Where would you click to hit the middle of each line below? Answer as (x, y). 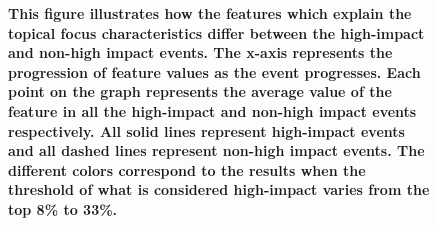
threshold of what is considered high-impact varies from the (219, 189)
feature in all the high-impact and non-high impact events (212, 110)
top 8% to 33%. (63, 208)
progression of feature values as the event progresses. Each (214, 71)
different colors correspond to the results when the (187, 169)
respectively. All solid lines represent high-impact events (206, 130)
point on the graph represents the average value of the (200, 91)
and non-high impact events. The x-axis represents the (200, 52)
